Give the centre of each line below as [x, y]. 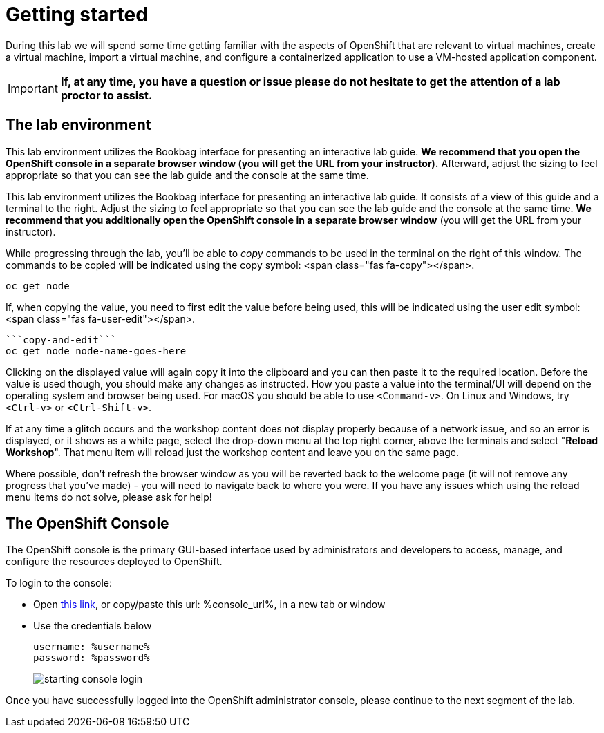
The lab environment [78, 125]
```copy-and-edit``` [61, 340]
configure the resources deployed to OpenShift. [114, 562]
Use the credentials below [93, 626]
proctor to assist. [106, 95]
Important [33, 88]
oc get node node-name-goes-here [96, 351]
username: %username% [92, 647]
